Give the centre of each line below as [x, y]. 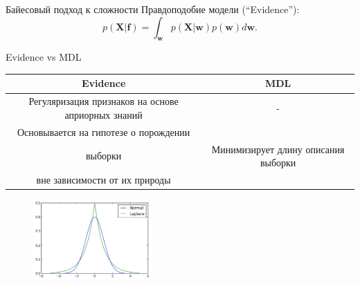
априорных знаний [103, 114]
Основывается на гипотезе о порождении [103, 131]
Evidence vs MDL [44, 57]
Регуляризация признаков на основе [103, 101]
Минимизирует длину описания [278, 149]
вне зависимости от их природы [103, 180]
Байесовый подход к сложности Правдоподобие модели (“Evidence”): [153, 9]
